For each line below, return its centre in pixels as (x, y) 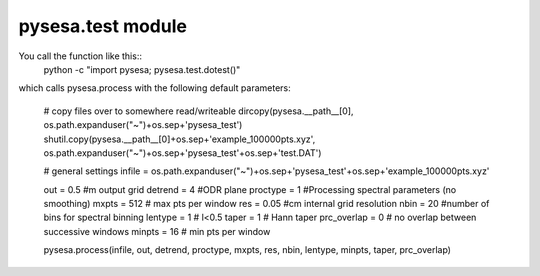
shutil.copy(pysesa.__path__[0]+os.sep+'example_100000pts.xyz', (179, 139)
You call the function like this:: (80, 56)
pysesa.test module (102, 26)
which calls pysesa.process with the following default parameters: (155, 88)
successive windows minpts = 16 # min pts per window (157, 231)
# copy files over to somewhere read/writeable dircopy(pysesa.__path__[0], (198, 111)
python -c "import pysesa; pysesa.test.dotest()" (142, 69)
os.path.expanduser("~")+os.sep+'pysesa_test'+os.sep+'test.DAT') (182, 152)
